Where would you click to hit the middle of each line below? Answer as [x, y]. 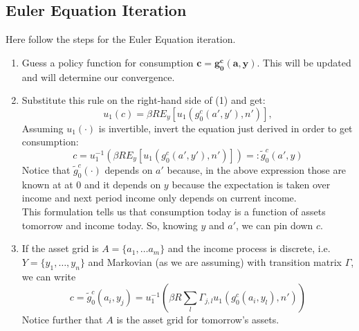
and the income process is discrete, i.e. [249, 248]
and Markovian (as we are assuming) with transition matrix [215, 261]
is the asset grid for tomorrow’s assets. [198, 320]
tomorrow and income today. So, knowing [110, 225]
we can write [49, 276]
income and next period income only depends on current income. [159, 198]
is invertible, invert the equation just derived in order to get [225, 128]
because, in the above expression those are [257, 169]
